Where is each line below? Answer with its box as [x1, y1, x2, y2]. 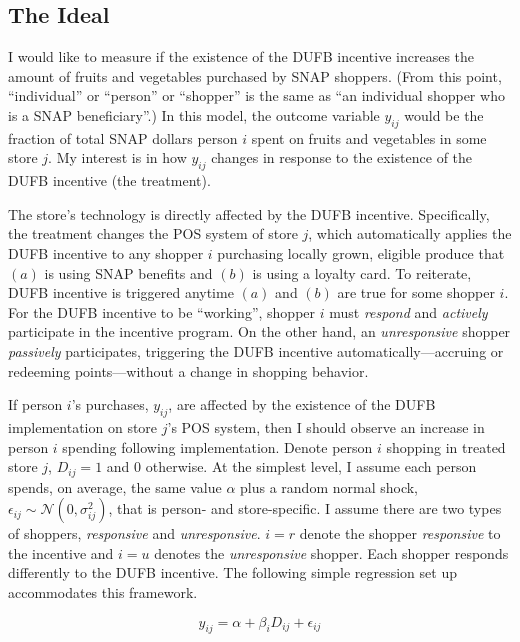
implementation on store [8, 416, 158, 437]
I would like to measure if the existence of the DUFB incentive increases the [8, 46, 475, 67]
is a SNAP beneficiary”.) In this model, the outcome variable [8, 104, 380, 125]
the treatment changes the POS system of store [8, 223, 298, 244]
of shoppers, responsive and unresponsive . [8, 523, 261, 544]
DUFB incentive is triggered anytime [8, 282, 234, 303]
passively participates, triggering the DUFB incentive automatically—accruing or [8, 340, 504, 361]
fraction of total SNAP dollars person [8, 127, 238, 148]
